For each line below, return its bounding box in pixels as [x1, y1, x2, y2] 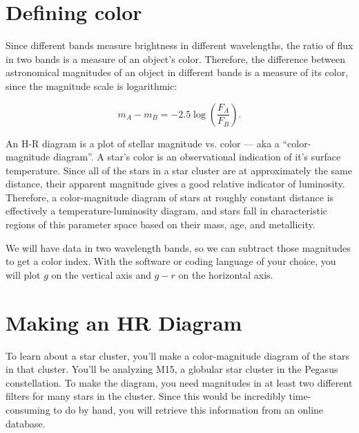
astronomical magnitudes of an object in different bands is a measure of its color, [6, 65, 349, 80]
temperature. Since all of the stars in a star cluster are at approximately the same [6, 163, 352, 177]
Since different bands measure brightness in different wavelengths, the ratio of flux [6, 38, 353, 53]
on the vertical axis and [51, 267, 151, 282]
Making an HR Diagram [6, 308, 242, 336]
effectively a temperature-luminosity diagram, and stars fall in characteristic [6, 203, 328, 218]
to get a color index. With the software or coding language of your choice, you [6, 254, 336, 268]
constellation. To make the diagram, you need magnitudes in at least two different [6, 375, 353, 389]
